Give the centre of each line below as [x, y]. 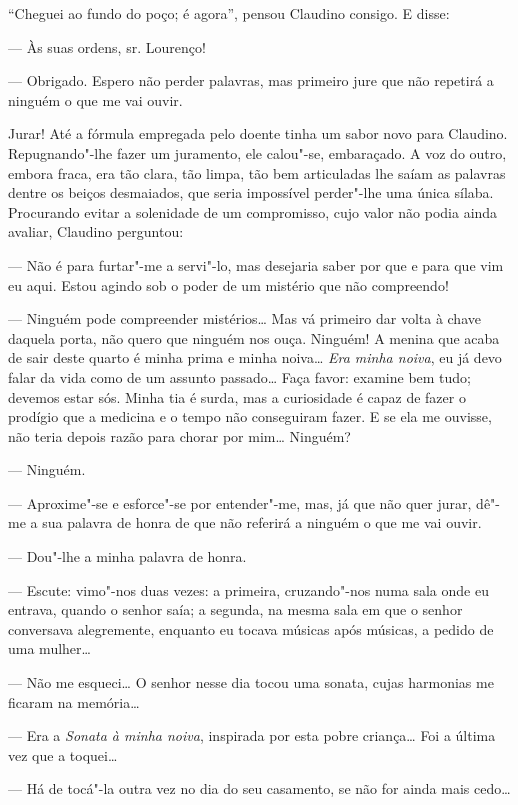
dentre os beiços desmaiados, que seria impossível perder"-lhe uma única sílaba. [251, 192]
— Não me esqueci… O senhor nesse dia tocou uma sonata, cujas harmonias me [251, 682]
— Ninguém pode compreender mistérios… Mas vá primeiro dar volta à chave [244, 318]
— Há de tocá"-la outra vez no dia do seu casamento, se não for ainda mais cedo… [259, 788]
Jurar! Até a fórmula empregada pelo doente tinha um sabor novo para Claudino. [258, 133]
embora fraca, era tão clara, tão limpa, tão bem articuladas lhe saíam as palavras [257, 172]
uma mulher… [49, 648]
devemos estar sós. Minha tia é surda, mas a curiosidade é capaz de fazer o [237, 396]
